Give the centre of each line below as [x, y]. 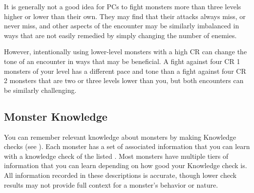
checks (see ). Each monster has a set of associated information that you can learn [127, 146]
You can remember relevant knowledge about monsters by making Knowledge [120, 137]
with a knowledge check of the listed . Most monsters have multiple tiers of [116, 156]
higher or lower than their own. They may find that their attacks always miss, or [125, 16]
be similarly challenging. [40, 90]
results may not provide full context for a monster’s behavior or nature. [111, 184]
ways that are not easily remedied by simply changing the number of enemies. [120, 35]
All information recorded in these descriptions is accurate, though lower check [120, 175]
